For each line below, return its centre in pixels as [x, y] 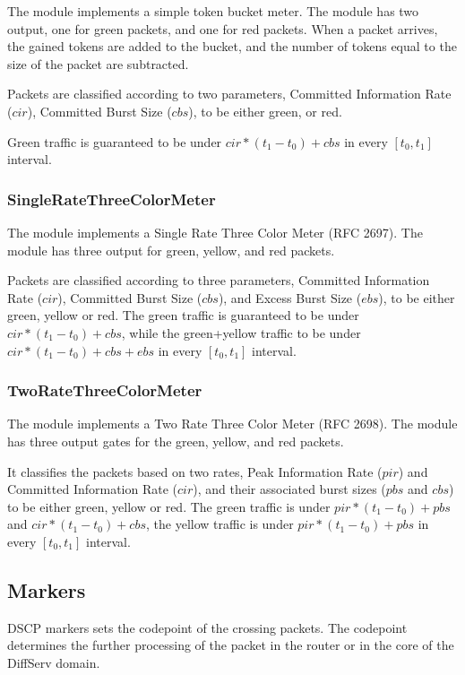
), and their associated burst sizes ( [289, 489]
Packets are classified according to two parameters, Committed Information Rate [229, 94]
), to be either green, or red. [265, 111]
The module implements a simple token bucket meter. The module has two [213, 11]
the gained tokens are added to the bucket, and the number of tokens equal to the [232, 46]
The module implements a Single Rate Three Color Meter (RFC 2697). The [215, 232]
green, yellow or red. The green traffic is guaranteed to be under [183, 315]
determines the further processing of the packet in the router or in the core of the [231, 645]
